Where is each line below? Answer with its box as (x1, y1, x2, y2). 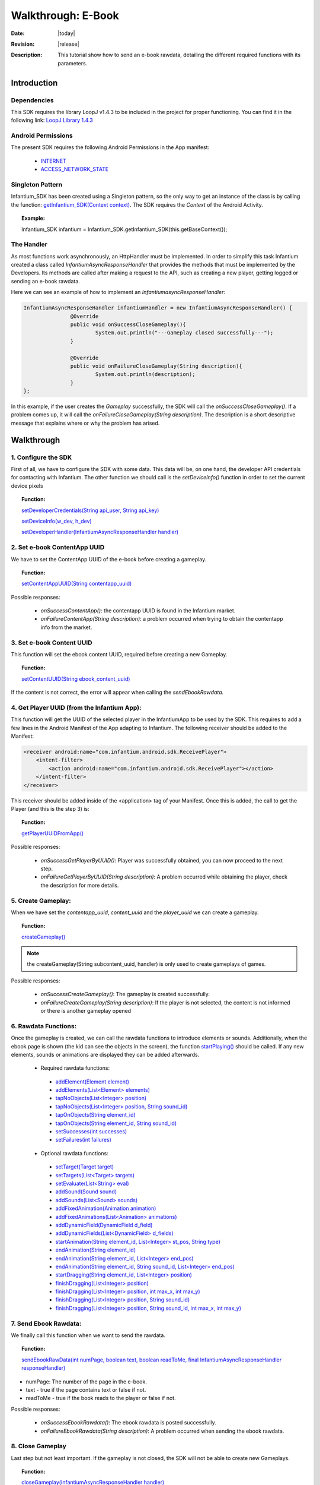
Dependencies (11, 96, 55, 104)
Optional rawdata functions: (40, 1149, 109, 1157)
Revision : (11, 40, 35, 48)
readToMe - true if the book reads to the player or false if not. (25, 1395, 176, 1402)
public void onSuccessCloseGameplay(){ (70, 321, 186, 328)
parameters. (57, 59, 88, 67)
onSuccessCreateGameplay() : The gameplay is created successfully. (40, 991, 210, 998)
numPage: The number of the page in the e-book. (25, 1378, 148, 1385)
